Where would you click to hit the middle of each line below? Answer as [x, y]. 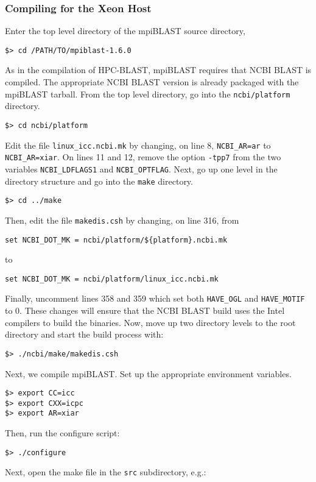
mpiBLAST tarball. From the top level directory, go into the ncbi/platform [148, 94]
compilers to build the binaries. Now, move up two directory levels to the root [150, 322]
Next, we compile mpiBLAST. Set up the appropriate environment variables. [148, 373]
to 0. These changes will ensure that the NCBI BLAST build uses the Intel [145, 310]
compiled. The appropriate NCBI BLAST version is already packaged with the [152, 82]
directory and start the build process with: [84, 334]
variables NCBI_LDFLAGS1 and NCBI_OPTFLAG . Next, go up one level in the [141, 168]
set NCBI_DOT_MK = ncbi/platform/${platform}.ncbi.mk [116, 240]
